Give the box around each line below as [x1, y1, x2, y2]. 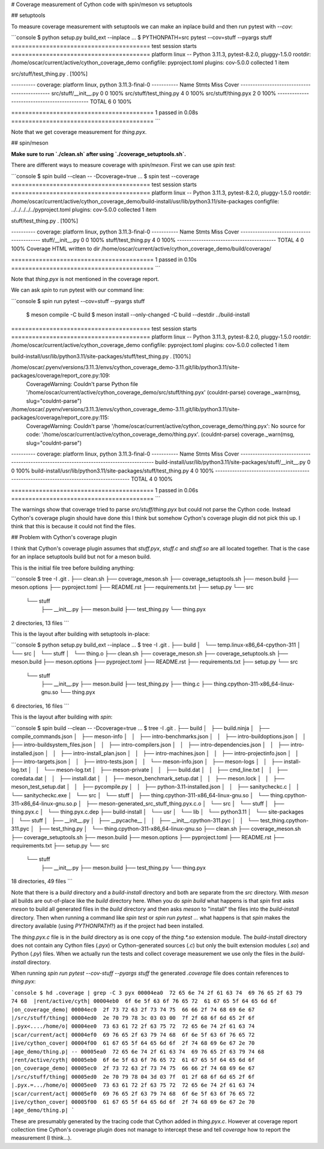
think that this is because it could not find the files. [11, 523, 136, 530]
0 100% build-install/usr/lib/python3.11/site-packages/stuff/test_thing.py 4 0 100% [11, 467, 214, 474]
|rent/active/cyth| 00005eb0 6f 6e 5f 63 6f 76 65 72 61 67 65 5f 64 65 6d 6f [11, 1057, 255, 1063]
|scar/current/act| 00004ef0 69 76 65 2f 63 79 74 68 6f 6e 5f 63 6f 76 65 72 [11, 1031, 255, 1038]
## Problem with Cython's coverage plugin [11, 534, 117, 541]
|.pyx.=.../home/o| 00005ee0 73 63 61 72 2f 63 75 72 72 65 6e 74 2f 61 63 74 [11, 1082, 255, 1089]
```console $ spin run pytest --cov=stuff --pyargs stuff [11, 297, 145, 304]
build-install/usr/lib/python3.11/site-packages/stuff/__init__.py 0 [155, 459, 311, 466]
